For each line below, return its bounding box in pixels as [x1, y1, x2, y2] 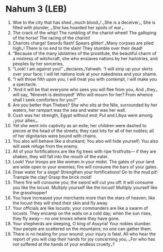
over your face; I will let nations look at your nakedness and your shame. [12, 71, 158, 77]
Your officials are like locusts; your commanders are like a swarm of [12, 205, 148, 211]
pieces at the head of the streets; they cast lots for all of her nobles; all [12, 128, 154, 134]
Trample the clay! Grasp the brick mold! [12, 174, 92, 180]
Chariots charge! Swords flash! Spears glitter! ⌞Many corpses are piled [12, 40, 154, 46]
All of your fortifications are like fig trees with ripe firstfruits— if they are [12, 148, 157, 154]
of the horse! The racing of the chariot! [12, 35, 90, 41]
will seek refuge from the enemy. [12, 143, 79, 149]
